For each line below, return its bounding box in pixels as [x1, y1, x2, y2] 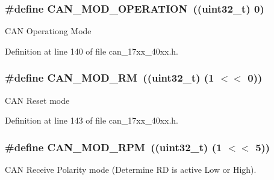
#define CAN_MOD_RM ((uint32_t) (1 [5, 70, 214, 85]
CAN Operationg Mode [5, 25, 92, 37]
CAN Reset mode [5, 94, 70, 106]
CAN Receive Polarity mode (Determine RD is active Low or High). [5, 163, 257, 176]
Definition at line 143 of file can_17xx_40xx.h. [5, 114, 179, 127]
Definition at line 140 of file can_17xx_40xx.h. [5, 44, 179, 57]
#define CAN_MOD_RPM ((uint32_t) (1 [5, 139, 222, 154]
